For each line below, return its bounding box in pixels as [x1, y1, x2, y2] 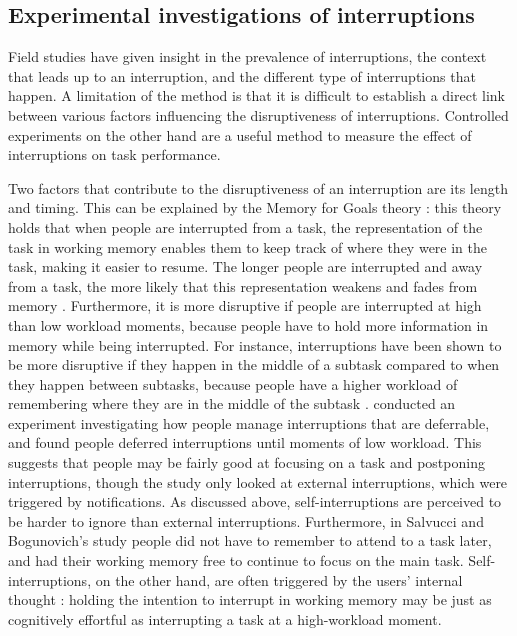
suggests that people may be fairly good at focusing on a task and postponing [8, 452, 485, 473]
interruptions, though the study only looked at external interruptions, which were [8, 471, 508, 492]
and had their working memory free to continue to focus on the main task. [8, 550, 464, 571]
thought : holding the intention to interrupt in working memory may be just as [8, 589, 492, 610]
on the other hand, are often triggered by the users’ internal [95, 569, 463, 590]
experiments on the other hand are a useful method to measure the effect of [8, 124, 472, 145]
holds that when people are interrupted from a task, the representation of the [8, 216, 483, 237]
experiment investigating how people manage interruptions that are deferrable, [8, 412, 490, 433]
